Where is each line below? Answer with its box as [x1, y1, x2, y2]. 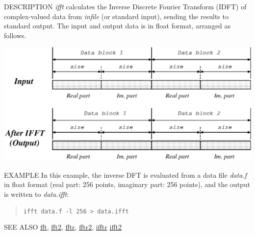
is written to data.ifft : [4, 188, 69, 199]
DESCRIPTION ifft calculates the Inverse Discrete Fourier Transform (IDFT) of [4, 1, 247, 11]
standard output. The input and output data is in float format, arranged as [4, 21, 231, 31]
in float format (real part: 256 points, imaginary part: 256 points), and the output [4, 179, 251, 189]
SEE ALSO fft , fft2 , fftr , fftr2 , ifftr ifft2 [4, 222, 122, 232]
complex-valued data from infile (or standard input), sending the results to [4, 11, 229, 21]
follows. [4, 30, 26, 40]
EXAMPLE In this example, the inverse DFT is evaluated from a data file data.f [4, 169, 247, 180]
